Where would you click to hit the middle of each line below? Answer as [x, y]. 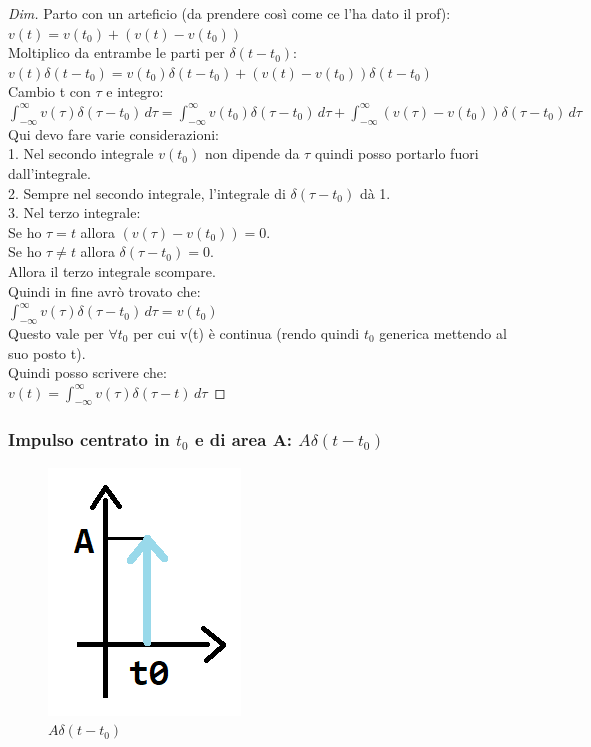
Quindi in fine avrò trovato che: [104, 290]
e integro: [135, 91]
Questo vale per [56, 332]
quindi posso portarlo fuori [396, 153]
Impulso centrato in [89, 439]
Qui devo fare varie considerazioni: [113, 133]
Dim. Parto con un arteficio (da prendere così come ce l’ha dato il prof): [229, 13]
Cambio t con [49, 91]
